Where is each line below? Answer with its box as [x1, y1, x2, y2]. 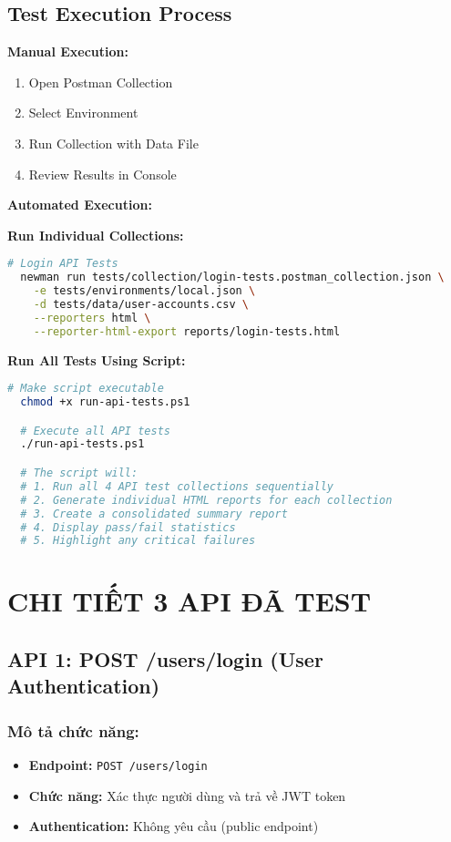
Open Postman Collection [28, 72, 173, 91]
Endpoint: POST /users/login [28, 755, 208, 775]
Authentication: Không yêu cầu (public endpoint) [28, 816, 319, 836]
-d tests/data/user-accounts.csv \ [33, 297, 249, 311]
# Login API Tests [7, 257, 118, 271]
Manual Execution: [7, 42, 128, 61]
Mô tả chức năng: [7, 719, 139, 742]
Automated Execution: [7, 195, 152, 214]
